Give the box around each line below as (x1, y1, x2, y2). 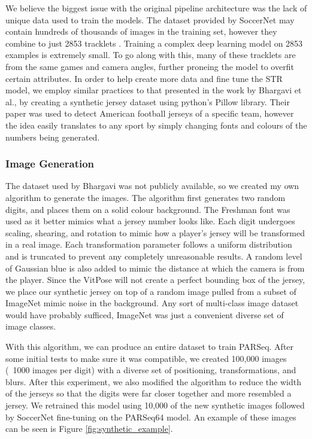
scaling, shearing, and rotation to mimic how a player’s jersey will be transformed (5, 226, 305, 239)
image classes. (5, 320, 56, 333)
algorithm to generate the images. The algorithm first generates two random (5, 191, 286, 203)
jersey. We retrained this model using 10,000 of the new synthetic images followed (5, 399, 305, 411)
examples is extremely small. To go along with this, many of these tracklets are (5, 48, 296, 61)
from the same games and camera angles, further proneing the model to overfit (5, 60, 294, 72)
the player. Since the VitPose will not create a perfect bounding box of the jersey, (5, 273, 305, 286)
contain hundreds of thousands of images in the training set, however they (5, 25, 277, 38)
